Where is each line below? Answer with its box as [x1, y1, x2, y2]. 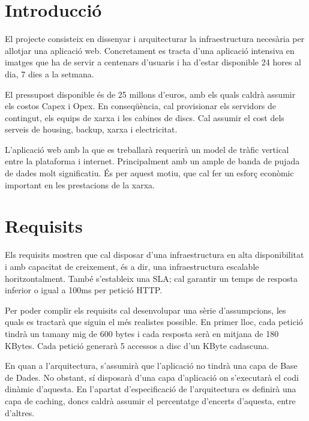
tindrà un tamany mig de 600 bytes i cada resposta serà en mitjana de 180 [5, 327, 279, 339]
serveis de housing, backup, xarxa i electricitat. [5, 123, 178, 136]
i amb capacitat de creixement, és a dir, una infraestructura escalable [5, 260, 259, 272]
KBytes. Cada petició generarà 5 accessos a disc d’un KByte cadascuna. [5, 339, 269, 351]
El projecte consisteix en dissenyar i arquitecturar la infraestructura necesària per [5, 32, 305, 45]
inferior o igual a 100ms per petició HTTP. [5, 284, 163, 296]
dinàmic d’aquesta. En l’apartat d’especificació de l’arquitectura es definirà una [5, 383, 296, 395]
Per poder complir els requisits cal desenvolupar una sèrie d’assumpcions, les [5, 303, 286, 316]
